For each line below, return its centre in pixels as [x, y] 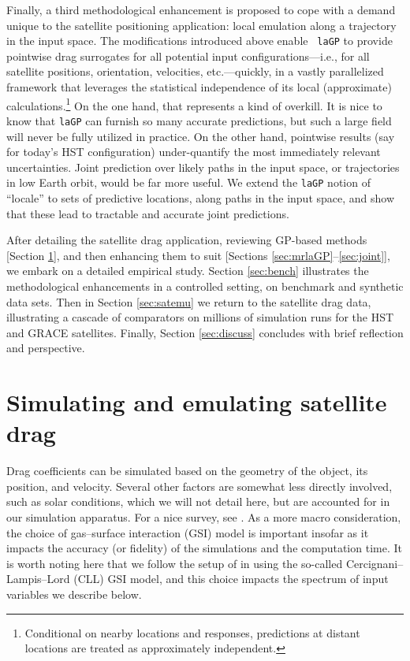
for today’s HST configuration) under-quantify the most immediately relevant [194, 152]
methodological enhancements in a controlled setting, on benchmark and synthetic [205, 286]
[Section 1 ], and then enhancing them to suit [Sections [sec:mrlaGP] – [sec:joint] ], [198, 255]
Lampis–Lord [38, 579]
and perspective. [46, 348]
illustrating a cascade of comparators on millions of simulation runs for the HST [200, 317]
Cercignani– [375, 563]
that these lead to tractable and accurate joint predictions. [148, 213]
